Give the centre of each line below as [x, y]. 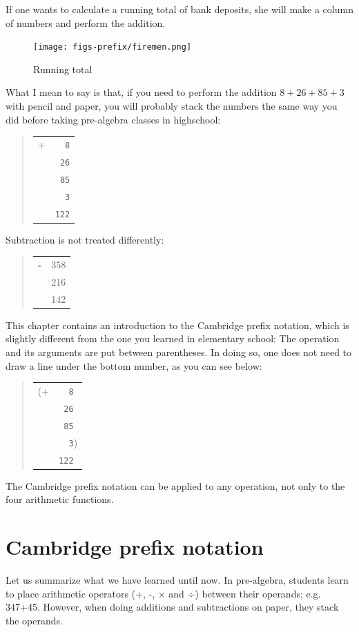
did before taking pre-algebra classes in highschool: [113, 119]
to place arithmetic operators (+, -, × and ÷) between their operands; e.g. [163, 593]
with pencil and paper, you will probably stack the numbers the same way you [172, 106]
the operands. [34, 620]
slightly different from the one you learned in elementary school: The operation [173, 338]
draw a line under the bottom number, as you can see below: [134, 365]
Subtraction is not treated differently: [85, 239]
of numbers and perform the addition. [86, 22]
